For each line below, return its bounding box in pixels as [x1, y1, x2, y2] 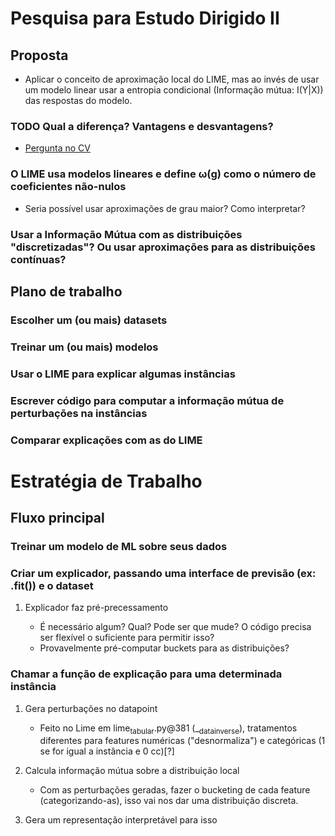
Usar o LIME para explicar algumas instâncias [10, 367, 236, 381]
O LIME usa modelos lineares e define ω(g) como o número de [10, 167, 317, 181]
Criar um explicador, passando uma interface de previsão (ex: [10, 566, 317, 580]
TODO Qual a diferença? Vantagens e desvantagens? [10, 119, 274, 133]
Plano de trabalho [10, 283, 123, 300]
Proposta [10, 47, 69, 64]
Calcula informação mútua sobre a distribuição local [24, 765, 240, 777]
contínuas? [10, 252, 67, 266]
